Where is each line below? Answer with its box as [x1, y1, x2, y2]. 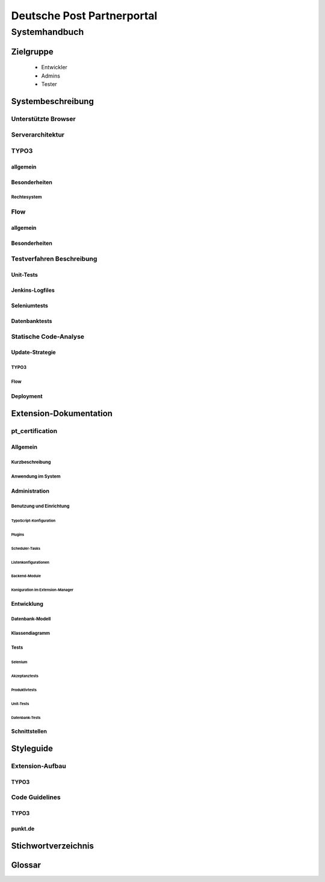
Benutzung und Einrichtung [11, 503, 70, 509]
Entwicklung [11, 600, 43, 607]
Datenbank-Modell [11, 615, 51, 622]
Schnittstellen [11, 728, 48, 735]
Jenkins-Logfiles [11, 286, 55, 294]
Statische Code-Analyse [11, 332, 84, 341]
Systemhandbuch [11, 26, 84, 37]
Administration [11, 487, 49, 495]
